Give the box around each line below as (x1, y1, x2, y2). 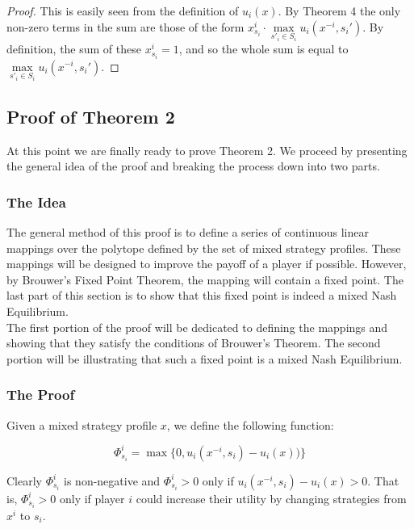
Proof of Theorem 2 (6, 103, 175, 128)
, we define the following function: (166, 416, 334, 433)
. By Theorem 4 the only (278, 2, 401, 19)
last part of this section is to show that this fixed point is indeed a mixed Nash (6, 287, 397, 304)
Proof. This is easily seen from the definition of (6, 2, 239, 19)
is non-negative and (64, 472, 161, 489)
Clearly (6, 472, 42, 489)
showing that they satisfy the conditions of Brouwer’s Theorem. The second (6, 334, 381, 351)
